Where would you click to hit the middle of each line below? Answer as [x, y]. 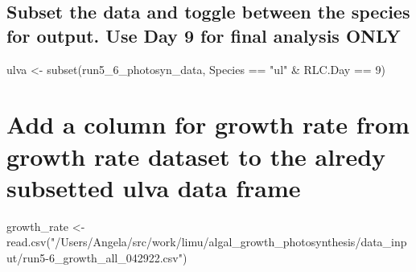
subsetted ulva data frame [154, 187]
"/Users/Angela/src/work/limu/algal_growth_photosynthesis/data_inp [229, 242]
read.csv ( [29, 242]
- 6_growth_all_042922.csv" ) [116, 257]
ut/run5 [26, 257]
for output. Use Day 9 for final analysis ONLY [204, 35]
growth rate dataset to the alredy [196, 156]
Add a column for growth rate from [208, 124]
